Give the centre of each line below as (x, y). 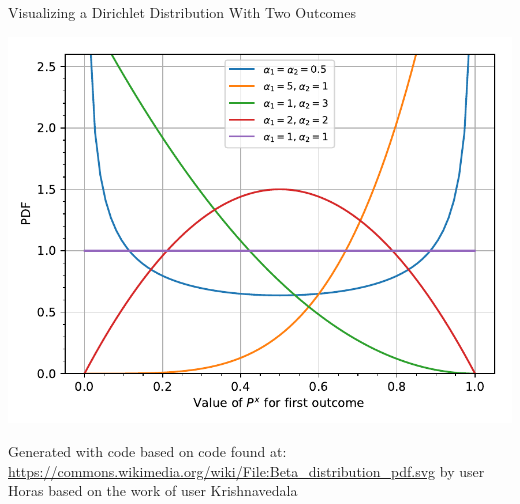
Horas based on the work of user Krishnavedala (153, 490)
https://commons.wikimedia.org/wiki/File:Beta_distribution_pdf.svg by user (246, 470)
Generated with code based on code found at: (147, 450)
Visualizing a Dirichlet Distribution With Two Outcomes (182, 12)
